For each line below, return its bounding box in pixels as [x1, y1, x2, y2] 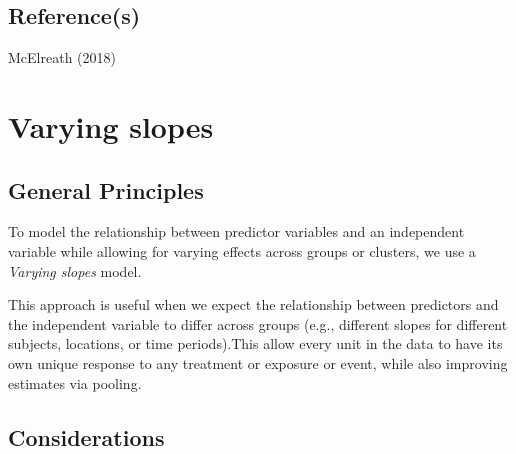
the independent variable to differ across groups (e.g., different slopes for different [8, 313, 508, 334]
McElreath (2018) [8, 47, 116, 68]
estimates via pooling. [8, 372, 142, 393]
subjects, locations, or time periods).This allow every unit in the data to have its [8, 333, 503, 354]
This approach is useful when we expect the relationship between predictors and [8, 294, 499, 315]
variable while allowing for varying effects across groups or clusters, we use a [8, 240, 476, 261]
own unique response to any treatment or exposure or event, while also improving [8, 352, 508, 373]
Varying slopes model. [8, 260, 142, 281]
